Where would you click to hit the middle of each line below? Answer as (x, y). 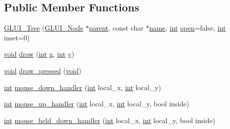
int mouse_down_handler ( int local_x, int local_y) (83, 87)
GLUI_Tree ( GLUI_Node (44, 28)
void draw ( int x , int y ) (39, 54)
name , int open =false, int (188, 28)
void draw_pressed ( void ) (43, 70)
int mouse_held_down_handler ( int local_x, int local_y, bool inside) (110, 120)
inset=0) (17, 37)
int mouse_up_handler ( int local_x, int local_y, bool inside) (97, 104)
